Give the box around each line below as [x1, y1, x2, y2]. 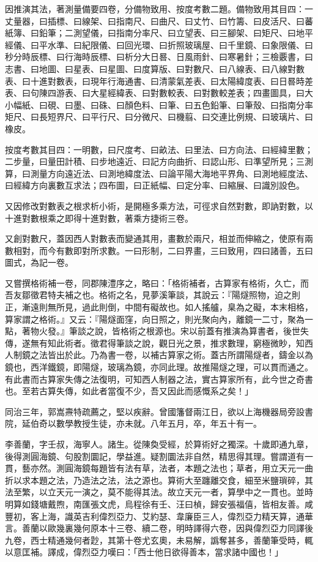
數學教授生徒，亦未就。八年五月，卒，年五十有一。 [56, 417, 262, 430]
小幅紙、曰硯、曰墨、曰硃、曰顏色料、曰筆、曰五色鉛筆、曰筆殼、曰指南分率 [5, 98, 313, 111]
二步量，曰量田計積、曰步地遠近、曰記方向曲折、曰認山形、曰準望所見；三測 [5, 155, 313, 168]
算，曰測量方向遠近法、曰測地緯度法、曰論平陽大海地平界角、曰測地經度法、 [5, 167, 313, 179]
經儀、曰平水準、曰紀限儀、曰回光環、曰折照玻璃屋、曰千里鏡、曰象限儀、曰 [5, 38, 313, 51]
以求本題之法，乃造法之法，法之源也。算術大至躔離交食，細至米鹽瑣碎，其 [13, 473, 313, 486]
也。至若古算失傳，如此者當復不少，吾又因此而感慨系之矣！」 [5, 384, 253, 397]
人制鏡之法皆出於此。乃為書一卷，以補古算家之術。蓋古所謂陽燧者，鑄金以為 [5, 348, 313, 361]
